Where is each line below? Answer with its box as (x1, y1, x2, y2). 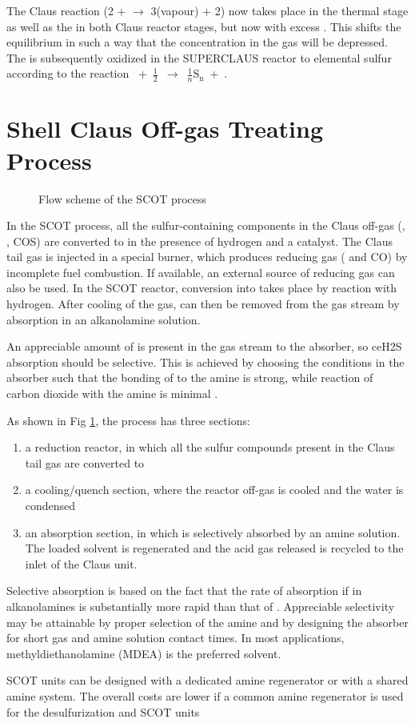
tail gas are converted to (25, 454, 145, 471)
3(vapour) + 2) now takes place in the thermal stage (150, 2, 409, 18)
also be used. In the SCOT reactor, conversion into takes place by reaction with (6, 279, 397, 296)
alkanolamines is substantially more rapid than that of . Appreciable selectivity (6, 597, 395, 614)
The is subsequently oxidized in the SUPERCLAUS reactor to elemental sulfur (6, 49, 392, 66)
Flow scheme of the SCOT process (38, 190, 207, 207)
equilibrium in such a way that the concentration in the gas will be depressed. (6, 34, 388, 50)
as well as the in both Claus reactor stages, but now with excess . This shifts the (6, 18, 401, 34)
